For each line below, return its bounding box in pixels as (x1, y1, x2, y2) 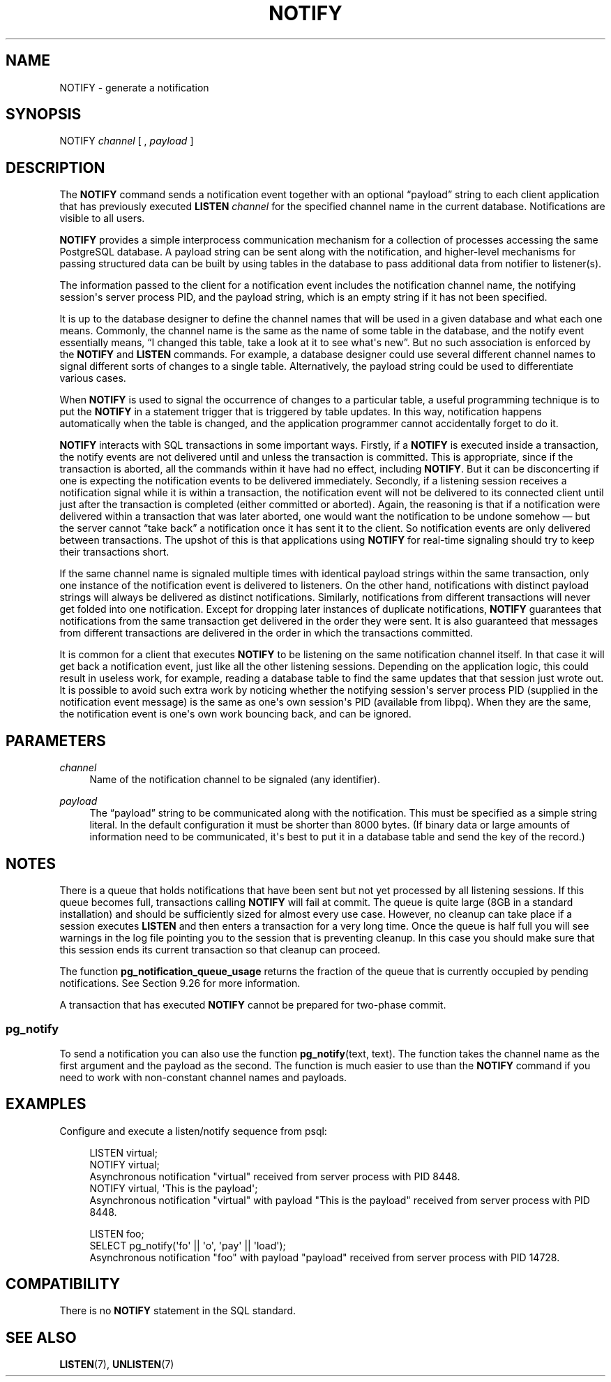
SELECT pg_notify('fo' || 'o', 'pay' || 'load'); (89, 1239, 286, 1251)
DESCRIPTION (6, 158, 105, 177)
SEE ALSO (6, 1328, 77, 1346)
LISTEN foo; (89, 1227, 144, 1240)
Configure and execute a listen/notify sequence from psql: (59, 1124, 327, 1137)
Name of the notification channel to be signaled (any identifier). (89, 773, 380, 786)
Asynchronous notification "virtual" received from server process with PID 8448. (89, 1170, 460, 1182)
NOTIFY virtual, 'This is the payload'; (89, 1182, 258, 1194)
